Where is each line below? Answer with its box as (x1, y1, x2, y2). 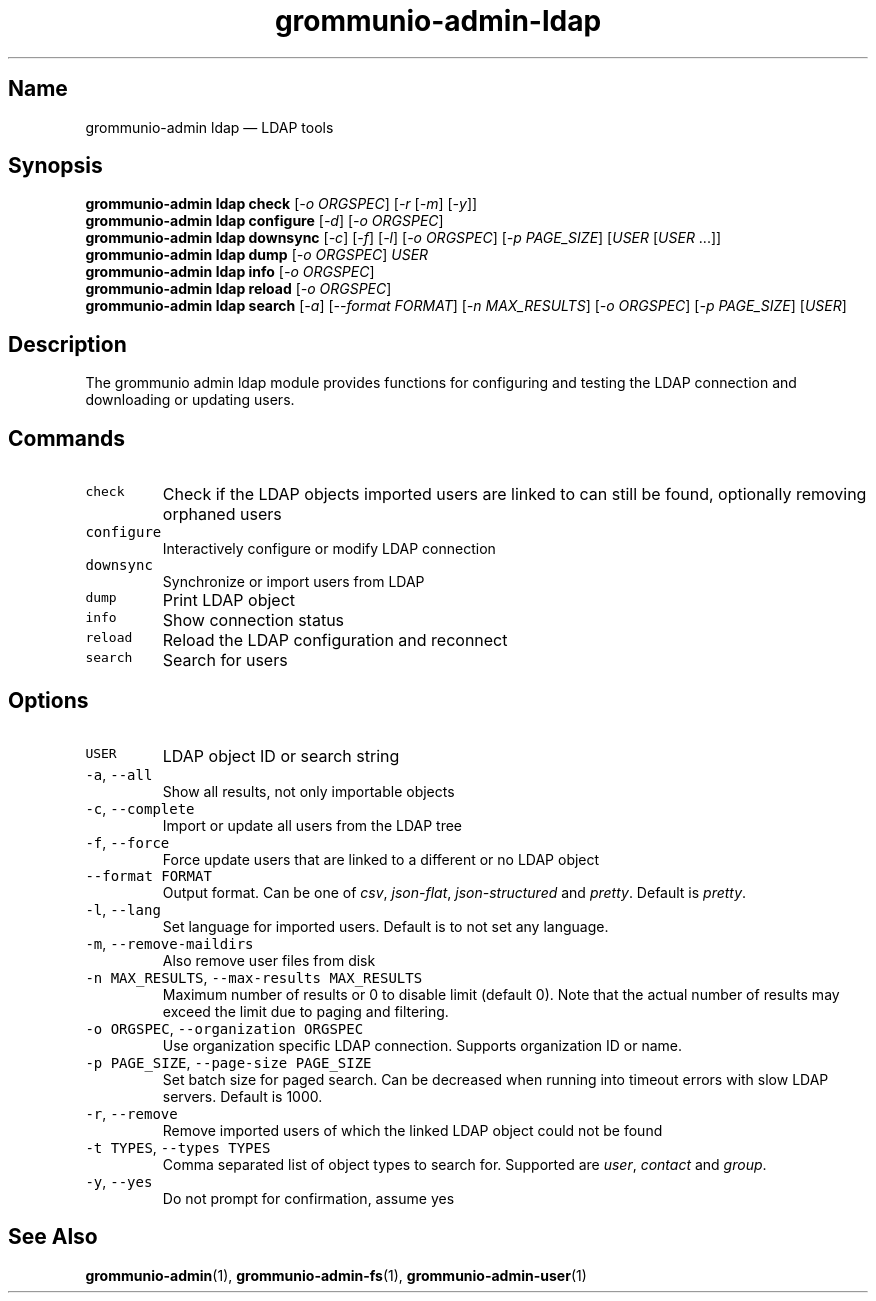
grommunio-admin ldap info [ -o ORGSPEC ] (85, 263, 375, 281)
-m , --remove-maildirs (85, 934, 254, 952)
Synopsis (8, 153, 103, 179)
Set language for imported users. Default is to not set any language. (162, 917, 609, 935)
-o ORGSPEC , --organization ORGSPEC (85, 1019, 364, 1037)
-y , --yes (85, 1172, 153, 1190)
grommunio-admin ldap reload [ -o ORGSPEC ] (85, 280, 392, 298)
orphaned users (162, 504, 282, 525)
